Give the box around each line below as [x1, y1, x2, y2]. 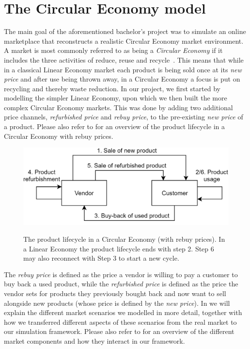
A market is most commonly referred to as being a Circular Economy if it [4, 45, 223, 55]
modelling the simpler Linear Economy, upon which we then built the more [4, 93, 227, 103]
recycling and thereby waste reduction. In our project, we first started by [4, 83, 220, 93]
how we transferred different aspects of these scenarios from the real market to [4, 316, 237, 327]
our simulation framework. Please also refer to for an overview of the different [4, 326, 234, 336]
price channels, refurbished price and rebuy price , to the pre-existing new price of [4, 112, 243, 122]
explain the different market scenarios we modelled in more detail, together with [4, 307, 242, 317]
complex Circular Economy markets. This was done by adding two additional [4, 102, 233, 112]
